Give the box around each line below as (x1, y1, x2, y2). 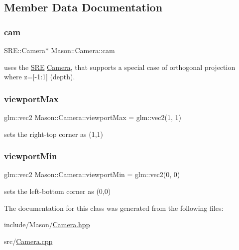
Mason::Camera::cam (51, 45, 115, 55)
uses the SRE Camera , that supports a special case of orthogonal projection (4, 62, 236, 72)
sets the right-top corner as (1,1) (4, 128, 104, 139)
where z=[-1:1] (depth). (4, 71, 75, 82)
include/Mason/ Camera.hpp (4, 219, 90, 230)
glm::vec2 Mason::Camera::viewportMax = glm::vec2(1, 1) (4, 112, 181, 122)
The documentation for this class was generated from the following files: (4, 202, 224, 213)
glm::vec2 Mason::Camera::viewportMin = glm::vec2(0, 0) (4, 169, 180, 180)
